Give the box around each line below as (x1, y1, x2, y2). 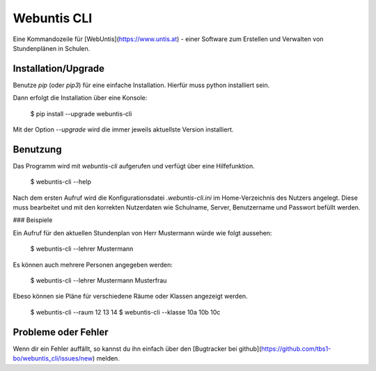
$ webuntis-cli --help (30, 177, 92, 186)
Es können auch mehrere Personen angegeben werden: (13, 260, 173, 269)
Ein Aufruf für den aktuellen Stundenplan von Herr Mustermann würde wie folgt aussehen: (13, 228, 272, 237)
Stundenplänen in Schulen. (13, 44, 91, 52)
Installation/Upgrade (13, 63, 104, 74)
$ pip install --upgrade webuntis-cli (30, 109, 132, 118)
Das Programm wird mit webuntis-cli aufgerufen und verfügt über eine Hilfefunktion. (13, 161, 255, 170)
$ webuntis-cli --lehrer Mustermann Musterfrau (30, 276, 167, 285)
